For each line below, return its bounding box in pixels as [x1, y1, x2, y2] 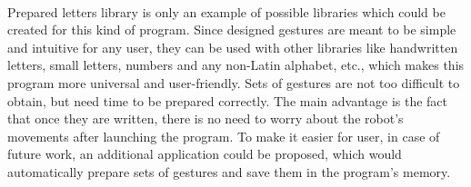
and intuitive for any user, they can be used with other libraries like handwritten [7, 37, 458, 56]
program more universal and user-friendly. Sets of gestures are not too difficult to [7, 73, 460, 92]
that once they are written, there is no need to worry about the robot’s [7, 109, 404, 128]
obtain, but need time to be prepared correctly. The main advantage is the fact [7, 91, 448, 110]
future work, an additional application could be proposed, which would [7, 144, 402, 163]
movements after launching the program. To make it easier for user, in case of [7, 126, 440, 145]
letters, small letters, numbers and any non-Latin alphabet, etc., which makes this [7, 55, 465, 74]
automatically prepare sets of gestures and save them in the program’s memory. [7, 162, 451, 181]
